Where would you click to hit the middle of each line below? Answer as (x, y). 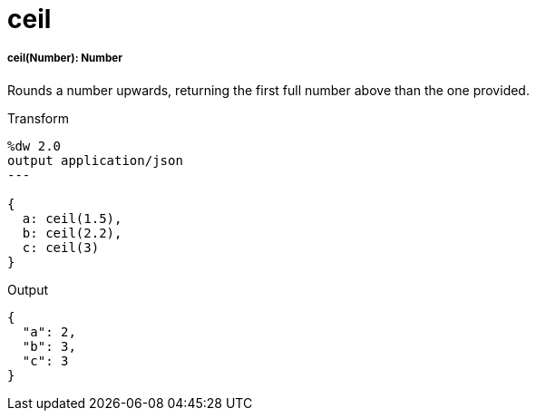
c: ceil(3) (61, 247)
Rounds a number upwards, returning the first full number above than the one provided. (268, 90)
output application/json (95, 160)
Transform (38, 118)
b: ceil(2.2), (72, 233)
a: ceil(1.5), (72, 218)
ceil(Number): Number (65, 58)
